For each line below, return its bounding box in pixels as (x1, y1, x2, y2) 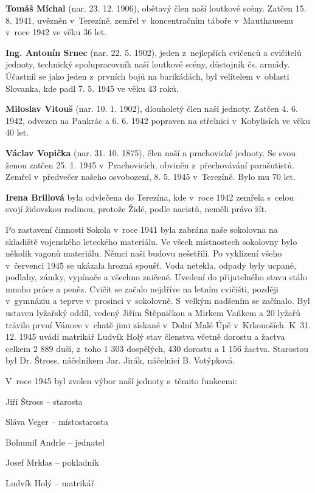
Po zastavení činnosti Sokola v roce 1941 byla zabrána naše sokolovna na (5, 222, 278, 235)
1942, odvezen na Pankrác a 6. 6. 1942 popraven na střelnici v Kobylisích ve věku (5, 114, 310, 126)
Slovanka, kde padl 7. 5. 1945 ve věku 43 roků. (5, 81, 179, 94)
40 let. (5, 126, 29, 139)
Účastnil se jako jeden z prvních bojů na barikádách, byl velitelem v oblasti (5, 69, 289, 82)
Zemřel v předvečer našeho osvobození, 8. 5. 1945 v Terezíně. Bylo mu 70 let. (5, 170, 296, 183)
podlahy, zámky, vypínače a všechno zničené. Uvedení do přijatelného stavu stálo (5, 271, 307, 283)
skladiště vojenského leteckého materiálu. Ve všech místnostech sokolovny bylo (5, 235, 297, 247)
